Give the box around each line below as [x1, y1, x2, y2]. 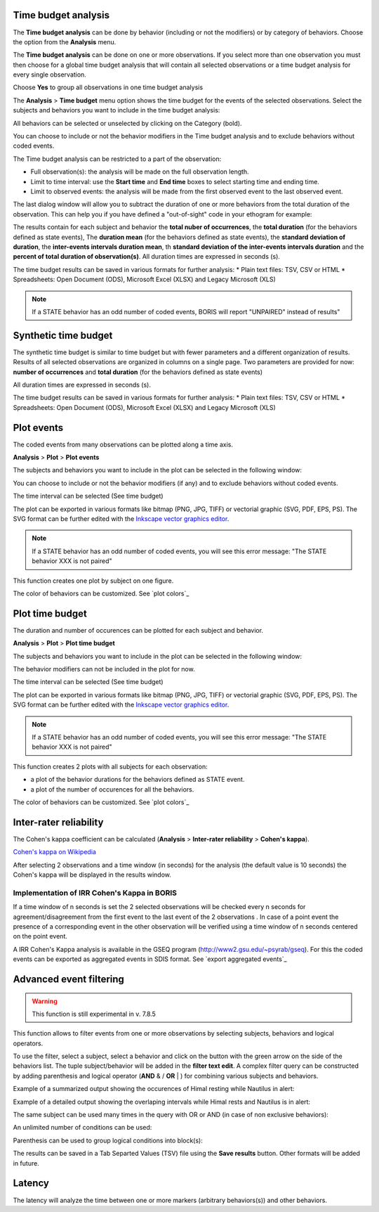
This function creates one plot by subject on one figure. [13, 576, 174, 585]
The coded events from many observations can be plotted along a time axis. [13, 440, 234, 449]
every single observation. [13, 70, 87, 79]
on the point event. [13, 932, 68, 941]
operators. [13, 1039, 44, 1047]
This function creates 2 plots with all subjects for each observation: [13, 762, 208, 771]
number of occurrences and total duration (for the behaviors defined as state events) [13, 368, 263, 376]
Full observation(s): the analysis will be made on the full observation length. [30, 167, 249, 176]
